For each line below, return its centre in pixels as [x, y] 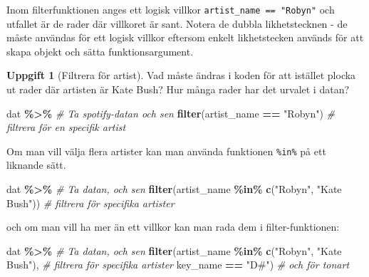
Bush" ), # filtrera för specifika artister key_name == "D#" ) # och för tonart [178, 265]
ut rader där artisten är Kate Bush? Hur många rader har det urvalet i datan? [178, 89]
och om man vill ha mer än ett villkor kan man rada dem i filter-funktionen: [173, 227]
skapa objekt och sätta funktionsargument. [100, 51]
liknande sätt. [36, 165]
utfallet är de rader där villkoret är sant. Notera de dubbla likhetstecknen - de [177, 23]
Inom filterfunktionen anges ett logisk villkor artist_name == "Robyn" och [171, 9]
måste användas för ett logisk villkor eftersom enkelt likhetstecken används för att [185, 37]
